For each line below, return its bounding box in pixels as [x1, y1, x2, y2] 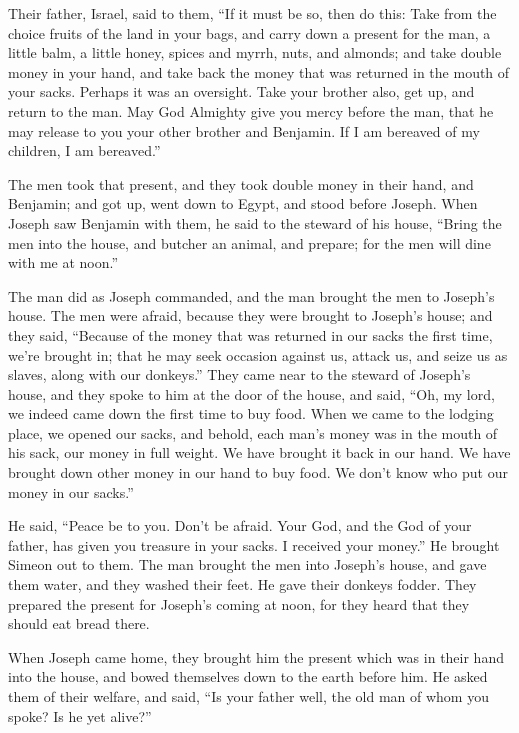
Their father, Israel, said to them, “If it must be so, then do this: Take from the [8, 3, 497, 23]
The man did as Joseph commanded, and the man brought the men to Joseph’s [8, 285, 495, 306]
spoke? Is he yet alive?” [8, 705, 152, 726]
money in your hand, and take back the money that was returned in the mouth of [8, 61, 510, 82]
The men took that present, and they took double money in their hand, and [8, 173, 474, 194]
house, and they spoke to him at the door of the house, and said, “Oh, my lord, [8, 383, 495, 404]
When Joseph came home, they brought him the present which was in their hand [8, 646, 504, 667]
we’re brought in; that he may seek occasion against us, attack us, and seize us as [8, 344, 508, 365]
